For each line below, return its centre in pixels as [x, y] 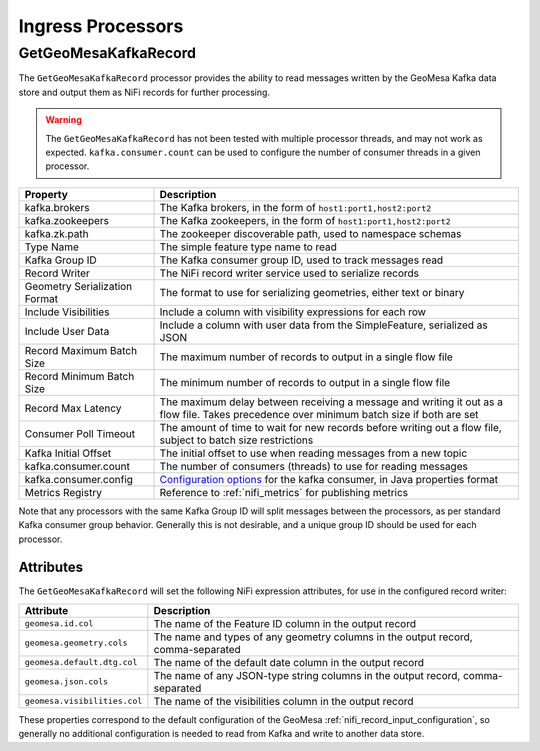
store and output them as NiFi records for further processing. [144, 92]
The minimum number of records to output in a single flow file [305, 382]
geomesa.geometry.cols [76, 643]
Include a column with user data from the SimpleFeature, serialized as [324, 325]
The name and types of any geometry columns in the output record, [313, 637]
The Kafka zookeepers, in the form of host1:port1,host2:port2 [305, 220]
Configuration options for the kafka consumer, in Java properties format [329, 479]
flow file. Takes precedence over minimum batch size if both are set [319, 414]
